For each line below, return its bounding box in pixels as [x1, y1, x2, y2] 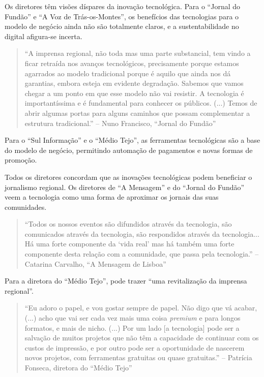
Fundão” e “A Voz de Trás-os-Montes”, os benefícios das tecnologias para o [5, 11, 239, 21]
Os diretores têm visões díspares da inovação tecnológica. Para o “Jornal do [5, 1, 241, 11]
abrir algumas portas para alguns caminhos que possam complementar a [24, 107, 250, 118]
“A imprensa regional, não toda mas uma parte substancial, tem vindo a [24, 48, 251, 58]
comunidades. [5, 201, 47, 212]
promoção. [5, 154, 37, 165]
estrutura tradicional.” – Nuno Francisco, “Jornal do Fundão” [24, 117, 216, 128]
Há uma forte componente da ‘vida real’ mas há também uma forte [24, 238, 234, 249]
